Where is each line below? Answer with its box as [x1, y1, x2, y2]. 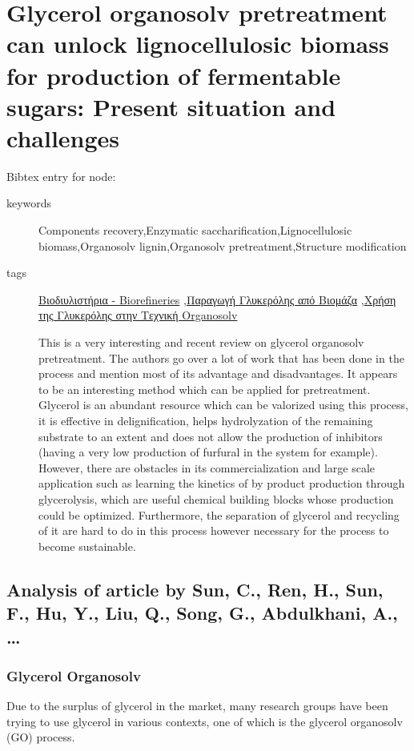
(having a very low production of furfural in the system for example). [38, 444, 378, 460]
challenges [6, 121, 120, 154]
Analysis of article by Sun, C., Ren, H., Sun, [6, 576, 384, 601]
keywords [6, 195, 52, 211]
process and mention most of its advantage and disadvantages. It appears [38, 365, 398, 382]
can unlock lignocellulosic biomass [6, 27, 389, 60]
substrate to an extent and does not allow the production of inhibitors [38, 428, 383, 444]
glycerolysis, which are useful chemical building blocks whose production [38, 490, 394, 507]
